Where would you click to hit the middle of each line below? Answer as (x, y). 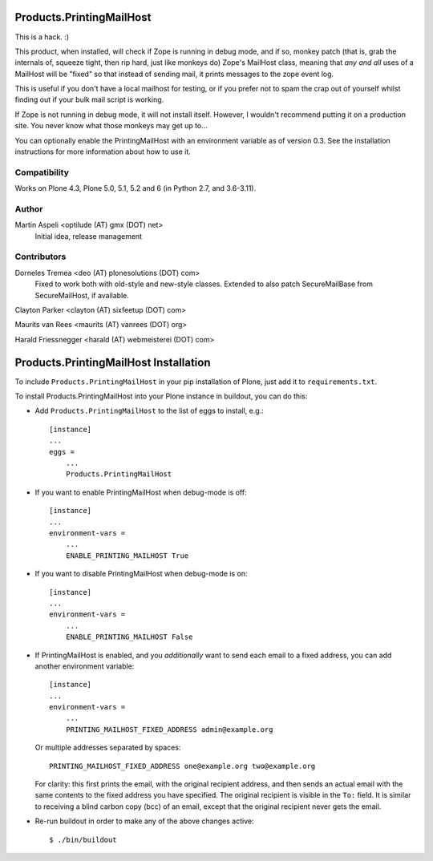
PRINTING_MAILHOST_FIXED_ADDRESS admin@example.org (169, 729)
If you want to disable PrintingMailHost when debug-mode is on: (141, 574)
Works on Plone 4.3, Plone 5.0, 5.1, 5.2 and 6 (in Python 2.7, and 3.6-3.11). (136, 188)
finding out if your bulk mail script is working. (89, 99)
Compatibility (42, 172)
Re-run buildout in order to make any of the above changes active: (144, 821)
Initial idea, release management (89, 236)
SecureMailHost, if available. (82, 295)
